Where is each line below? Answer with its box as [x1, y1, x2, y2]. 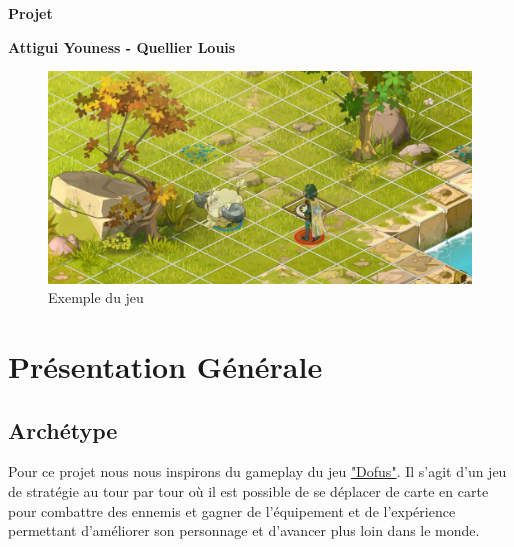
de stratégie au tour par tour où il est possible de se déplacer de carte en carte [8, 480, 489, 501]
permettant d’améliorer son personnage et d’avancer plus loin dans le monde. [8, 520, 480, 541]
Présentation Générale [8, 345, 323, 386]
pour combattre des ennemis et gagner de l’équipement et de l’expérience [8, 500, 456, 521]
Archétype [8, 414, 118, 445]
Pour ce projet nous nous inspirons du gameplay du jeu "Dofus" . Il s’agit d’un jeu [8, 461, 507, 482]
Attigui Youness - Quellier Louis [8, 36, 236, 57]
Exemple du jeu [48, 287, 144, 308]
